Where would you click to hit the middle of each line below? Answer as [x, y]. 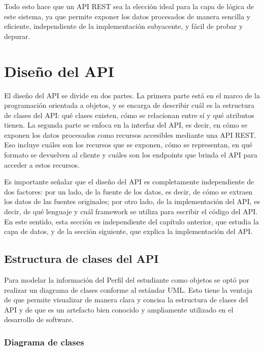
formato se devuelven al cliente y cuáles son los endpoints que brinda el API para [131, 155]
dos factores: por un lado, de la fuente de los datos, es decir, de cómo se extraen [128, 191]
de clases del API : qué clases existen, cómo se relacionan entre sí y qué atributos [129, 115]
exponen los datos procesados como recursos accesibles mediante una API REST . [130, 134]
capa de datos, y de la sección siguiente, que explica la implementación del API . [128, 231]
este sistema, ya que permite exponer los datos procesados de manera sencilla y [127, 16]
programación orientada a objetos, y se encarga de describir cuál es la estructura [129, 105]
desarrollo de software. [39, 319]
